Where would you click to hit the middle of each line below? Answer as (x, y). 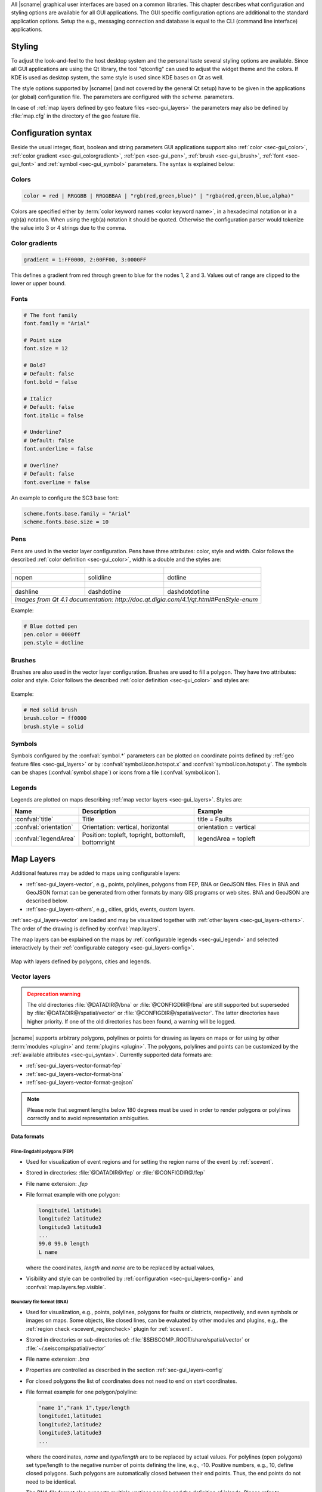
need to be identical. (51, 1482)
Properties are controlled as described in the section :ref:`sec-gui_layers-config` (125, 1370)
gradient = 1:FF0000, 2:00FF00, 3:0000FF (85, 259)
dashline (27, 591)
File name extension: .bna (58, 1359)
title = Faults (215, 819)
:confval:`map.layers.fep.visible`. (66, 1287)
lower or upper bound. (38, 283)
